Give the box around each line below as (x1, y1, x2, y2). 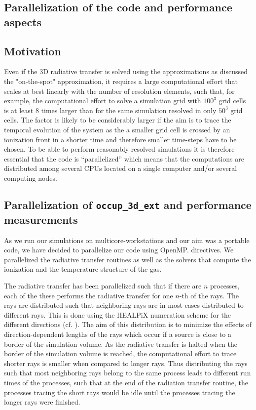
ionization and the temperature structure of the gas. (4, 264, 162, 274)
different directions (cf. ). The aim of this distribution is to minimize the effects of (4, 319, 252, 329)
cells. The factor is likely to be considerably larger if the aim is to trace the (4, 115, 231, 125)
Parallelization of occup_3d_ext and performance (4, 197, 252, 212)
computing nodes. (4, 172, 57, 183)
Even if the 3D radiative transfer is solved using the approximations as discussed (4, 66, 248, 77)
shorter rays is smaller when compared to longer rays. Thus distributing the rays (4, 358, 248, 368)
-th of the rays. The (179, 290, 239, 300)
